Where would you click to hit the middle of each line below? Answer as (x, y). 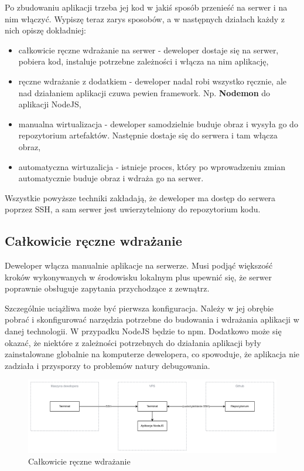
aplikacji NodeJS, (50, 104)
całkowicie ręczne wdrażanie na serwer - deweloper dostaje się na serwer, (148, 50)
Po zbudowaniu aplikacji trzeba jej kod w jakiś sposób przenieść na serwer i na (146, 7)
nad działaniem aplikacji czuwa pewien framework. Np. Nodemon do (144, 92)
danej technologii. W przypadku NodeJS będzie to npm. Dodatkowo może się (143, 331)
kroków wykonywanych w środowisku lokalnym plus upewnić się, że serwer (138, 277)
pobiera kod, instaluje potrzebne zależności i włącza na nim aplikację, (144, 61)
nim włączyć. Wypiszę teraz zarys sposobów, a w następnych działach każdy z (145, 18)
